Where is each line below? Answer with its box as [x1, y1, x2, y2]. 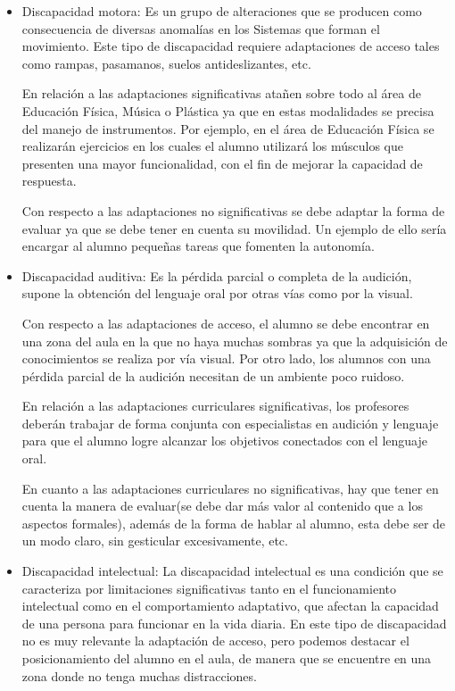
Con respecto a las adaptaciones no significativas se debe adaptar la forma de [21, 201, 445, 220]
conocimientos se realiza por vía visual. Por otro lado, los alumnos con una [21, 349, 431, 368]
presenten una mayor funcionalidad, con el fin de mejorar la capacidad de [21, 154, 423, 172]
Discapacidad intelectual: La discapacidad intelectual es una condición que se [21, 562, 443, 580]
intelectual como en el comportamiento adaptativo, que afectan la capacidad [21, 596, 439, 615]
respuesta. [21, 171, 77, 190]
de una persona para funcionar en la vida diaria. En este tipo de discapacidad [21, 613, 447, 632]
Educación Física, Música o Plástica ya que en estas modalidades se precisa [21, 101, 434, 120]
